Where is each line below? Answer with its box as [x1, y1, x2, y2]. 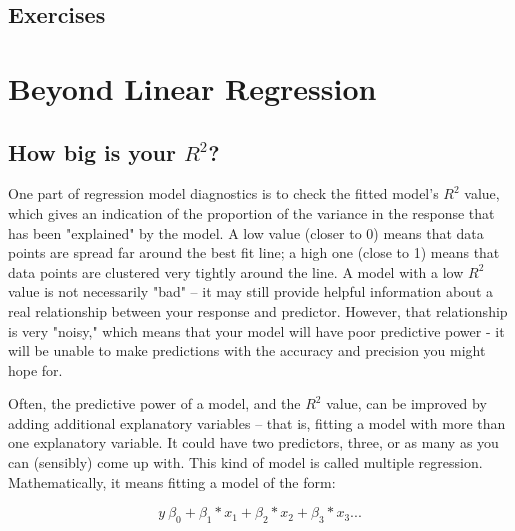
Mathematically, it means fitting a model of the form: [8, 471, 336, 492]
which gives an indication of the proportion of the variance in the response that [8, 202, 495, 223]
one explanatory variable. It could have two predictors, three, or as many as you [8, 432, 499, 453]
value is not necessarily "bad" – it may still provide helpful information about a [8, 281, 493, 302]
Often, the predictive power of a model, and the [8, 393, 301, 414]
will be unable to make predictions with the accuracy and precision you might [8, 340, 486, 361]
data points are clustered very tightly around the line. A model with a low [8, 261, 464, 282]
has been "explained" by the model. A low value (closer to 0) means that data [8, 222, 484, 243]
